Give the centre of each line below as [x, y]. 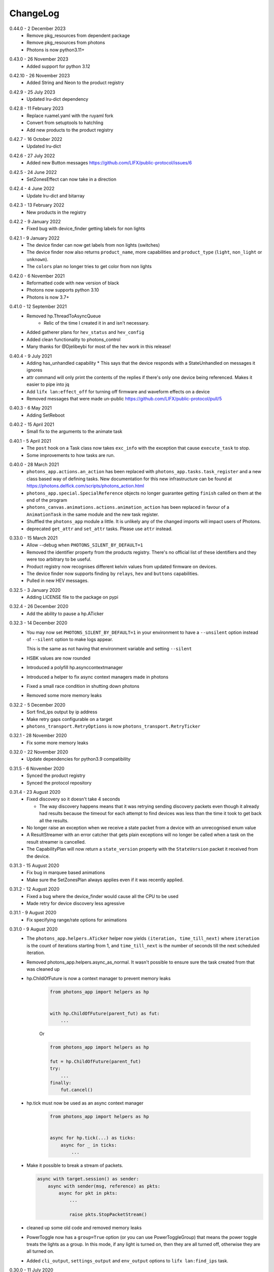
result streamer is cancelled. [56, 842]
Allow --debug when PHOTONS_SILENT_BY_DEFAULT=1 [85, 545]
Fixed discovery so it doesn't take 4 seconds [73, 799]
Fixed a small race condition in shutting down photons [83, 686]
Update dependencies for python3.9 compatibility [79, 759]
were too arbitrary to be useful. [59, 559]
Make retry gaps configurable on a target [70, 719]
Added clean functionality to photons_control [74, 339]
